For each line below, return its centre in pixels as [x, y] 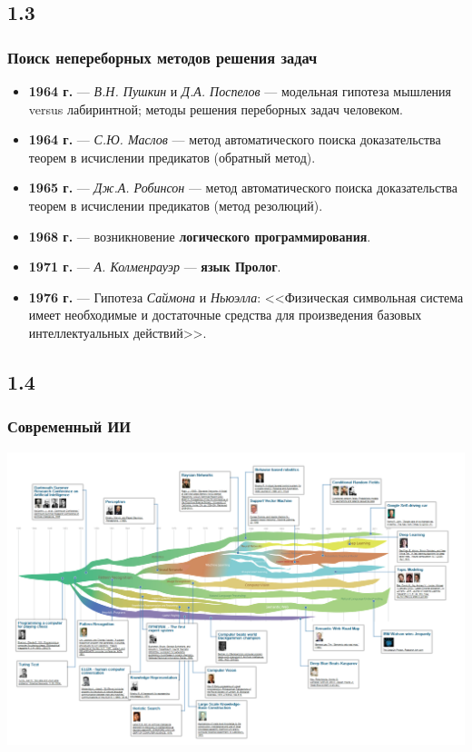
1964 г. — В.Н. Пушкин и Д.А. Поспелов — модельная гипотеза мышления [240, 91]
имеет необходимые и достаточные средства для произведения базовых [225, 315]
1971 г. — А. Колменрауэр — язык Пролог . [155, 267]
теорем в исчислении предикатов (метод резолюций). [176, 205]
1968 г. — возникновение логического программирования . [200, 236]
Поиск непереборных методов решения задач [162, 57]
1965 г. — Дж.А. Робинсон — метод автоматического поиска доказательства [243, 188]
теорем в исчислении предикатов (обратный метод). [172, 157]
